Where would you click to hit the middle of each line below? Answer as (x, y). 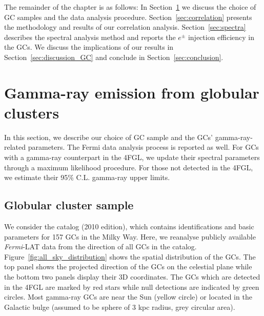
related (15, 147)
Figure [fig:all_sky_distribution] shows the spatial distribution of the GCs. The (130, 256)
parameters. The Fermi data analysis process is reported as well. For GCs (143, 147)
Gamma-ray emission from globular (132, 92)
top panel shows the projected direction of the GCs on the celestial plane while (128, 266)
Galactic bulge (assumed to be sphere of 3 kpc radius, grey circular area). (120, 307)
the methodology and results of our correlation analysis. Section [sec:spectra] (125, 27)
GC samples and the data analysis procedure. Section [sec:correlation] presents (128, 17)
